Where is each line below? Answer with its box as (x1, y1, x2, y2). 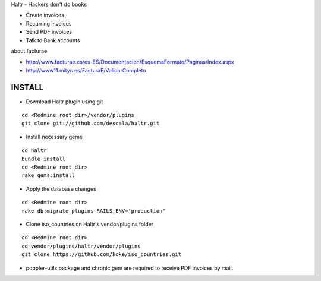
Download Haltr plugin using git (26, 98, 103, 105)
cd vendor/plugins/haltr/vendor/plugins (21, 242, 141, 250)
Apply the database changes (26, 185, 96, 192)
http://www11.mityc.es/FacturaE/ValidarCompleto (26, 67, 147, 74)
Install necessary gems (26, 133, 83, 140)
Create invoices (26, 12, 65, 19)
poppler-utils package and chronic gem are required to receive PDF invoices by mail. (26, 264, 234, 271)
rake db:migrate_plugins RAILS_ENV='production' (21, 207, 166, 214)
